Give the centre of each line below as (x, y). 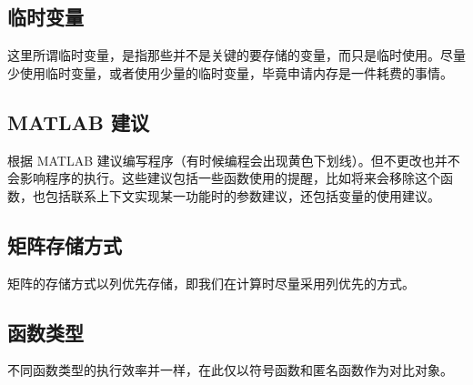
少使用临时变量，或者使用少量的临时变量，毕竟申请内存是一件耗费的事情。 (230, 72)
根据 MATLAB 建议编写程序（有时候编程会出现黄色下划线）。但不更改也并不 (234, 160)
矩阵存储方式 (65, 244)
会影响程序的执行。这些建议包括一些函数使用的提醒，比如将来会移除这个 (224, 178)
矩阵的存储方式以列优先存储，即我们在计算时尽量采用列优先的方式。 (211, 283)
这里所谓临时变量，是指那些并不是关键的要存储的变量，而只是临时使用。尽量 (236, 55)
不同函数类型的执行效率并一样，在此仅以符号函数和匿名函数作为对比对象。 (230, 370)
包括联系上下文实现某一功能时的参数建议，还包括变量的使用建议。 (242, 195)
